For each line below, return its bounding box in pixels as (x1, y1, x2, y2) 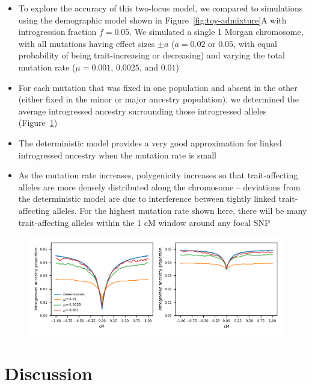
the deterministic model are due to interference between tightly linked (18, 192, 276, 205)
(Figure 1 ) (18, 116, 58, 129)
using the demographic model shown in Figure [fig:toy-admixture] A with (18, 13, 287, 26)
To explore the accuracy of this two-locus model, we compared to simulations (18, 2, 303, 14)
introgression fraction (18, 25, 97, 38)
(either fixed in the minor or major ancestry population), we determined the (18, 93, 299, 105)
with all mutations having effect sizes (18, 37, 155, 49)
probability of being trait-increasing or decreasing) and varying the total (18, 49, 285, 61)
